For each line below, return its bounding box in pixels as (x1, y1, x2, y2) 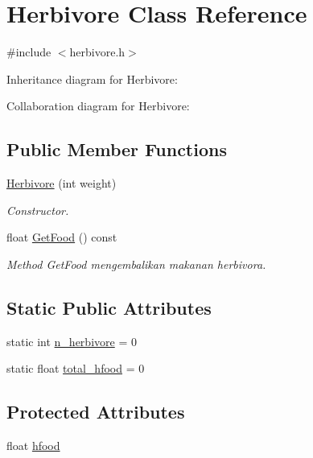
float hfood (6, 437, 60, 454)
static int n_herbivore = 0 (6, 332, 137, 349)
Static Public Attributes (6, 295, 212, 320)
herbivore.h (69, 43, 126, 60)
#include (6, 43, 51, 60)
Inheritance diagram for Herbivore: (6, 70, 178, 87)
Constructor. (6, 201, 69, 218)
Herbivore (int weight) (6, 175, 117, 192)
